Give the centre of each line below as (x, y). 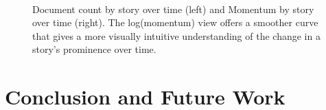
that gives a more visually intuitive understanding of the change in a (176, 35)
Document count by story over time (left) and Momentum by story (173, 9)
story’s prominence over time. (94, 49)
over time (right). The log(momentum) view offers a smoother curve (175, 22)
